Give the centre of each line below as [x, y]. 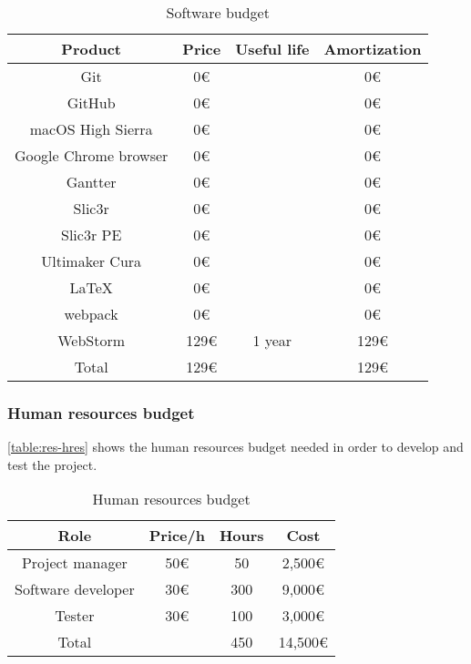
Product [91, 49]
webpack [91, 314]
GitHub [91, 102]
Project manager [74, 563]
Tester [75, 616]
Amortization [373, 49]
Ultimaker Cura [92, 261]
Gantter [91, 182]
